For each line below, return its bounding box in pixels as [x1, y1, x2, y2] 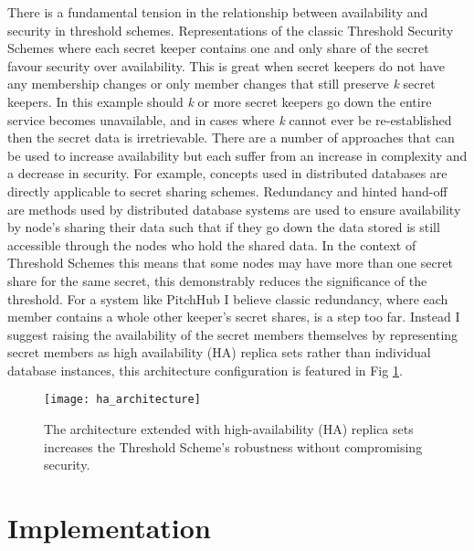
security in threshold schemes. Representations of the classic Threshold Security [7, 20, 454, 39]
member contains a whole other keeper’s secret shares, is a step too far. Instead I [7, 307, 460, 326]
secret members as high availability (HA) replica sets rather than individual [7, 343, 431, 362]
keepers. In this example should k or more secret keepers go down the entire [7, 91, 432, 111]
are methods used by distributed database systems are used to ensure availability [7, 199, 461, 218]
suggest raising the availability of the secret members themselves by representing [7, 324, 458, 344]
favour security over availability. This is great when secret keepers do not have [7, 56, 445, 75]
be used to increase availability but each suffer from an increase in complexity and [7, 145, 468, 164]
